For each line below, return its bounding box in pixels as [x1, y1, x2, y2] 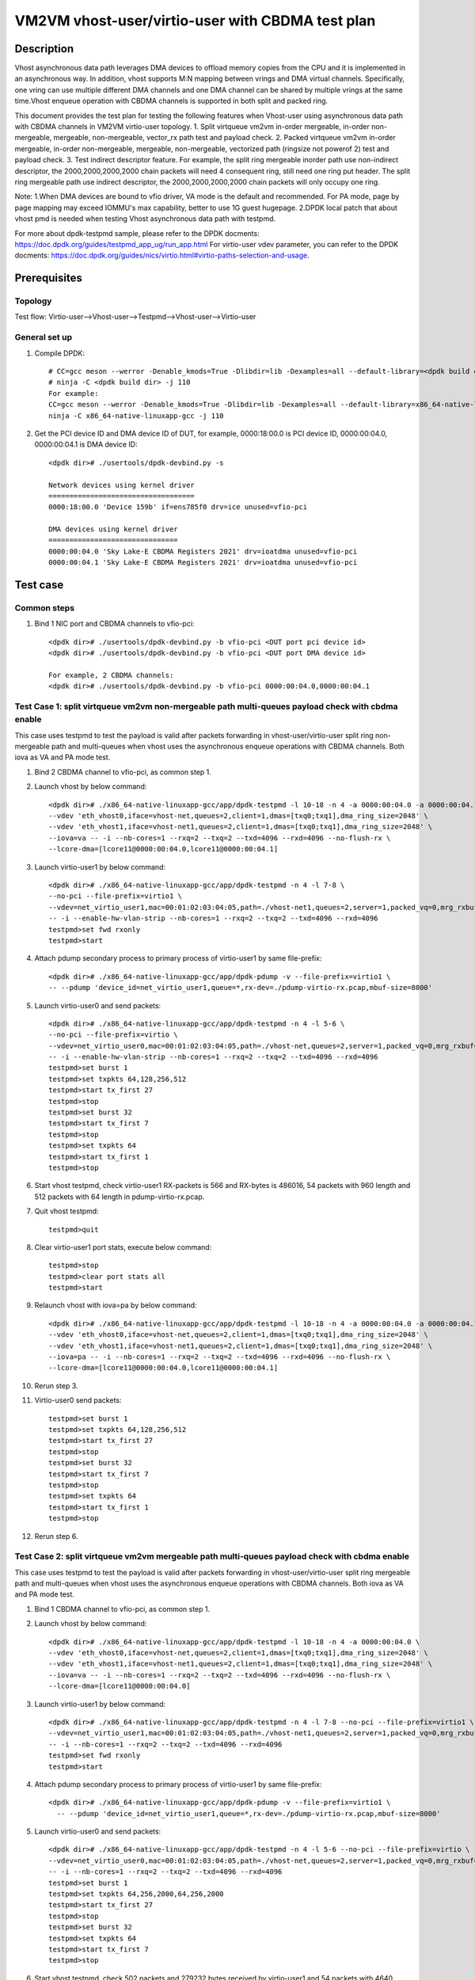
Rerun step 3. [34, 1380, 78, 1390]
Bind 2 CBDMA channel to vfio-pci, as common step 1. [34, 767, 211, 776]
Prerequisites [14, 272, 82, 285]
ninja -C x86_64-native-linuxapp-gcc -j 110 [48, 411, 225, 420]
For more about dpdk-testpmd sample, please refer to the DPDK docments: [14, 228, 260, 238]
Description [14, 42, 74, 55]
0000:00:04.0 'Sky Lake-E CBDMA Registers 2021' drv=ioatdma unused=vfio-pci [48, 546, 358, 556]
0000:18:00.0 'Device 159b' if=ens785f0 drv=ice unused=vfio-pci [48, 503, 308, 512]
